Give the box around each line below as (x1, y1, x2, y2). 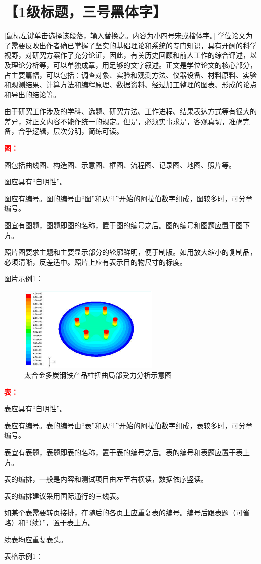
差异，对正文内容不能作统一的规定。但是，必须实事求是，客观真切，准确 (4, 116, 243, 126)
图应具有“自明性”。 (4, 176, 67, 187)
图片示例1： (4, 273, 43, 284)
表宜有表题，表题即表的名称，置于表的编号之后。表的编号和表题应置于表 (4, 447, 243, 457)
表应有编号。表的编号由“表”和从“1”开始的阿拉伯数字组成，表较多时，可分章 (4, 420, 253, 430)
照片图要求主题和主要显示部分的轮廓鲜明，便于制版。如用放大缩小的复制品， (4, 247, 257, 257)
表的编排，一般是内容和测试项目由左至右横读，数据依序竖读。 (4, 474, 208, 484)
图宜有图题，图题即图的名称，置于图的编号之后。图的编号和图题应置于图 (4, 220, 243, 231)
